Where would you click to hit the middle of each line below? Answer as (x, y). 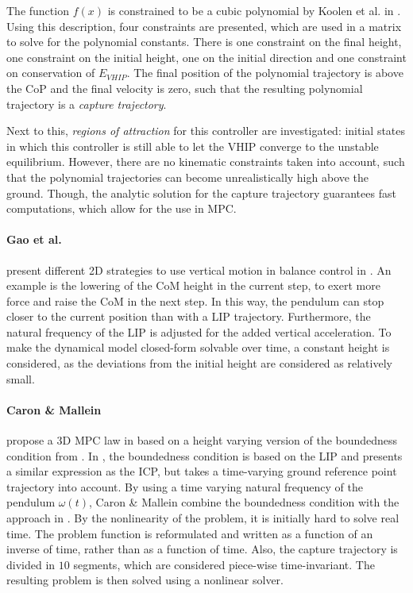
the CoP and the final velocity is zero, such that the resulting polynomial (185, 88)
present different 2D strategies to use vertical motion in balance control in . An (199, 270)
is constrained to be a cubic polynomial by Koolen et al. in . (254, 10)
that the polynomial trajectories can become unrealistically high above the (188, 177)
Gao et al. (34, 239)
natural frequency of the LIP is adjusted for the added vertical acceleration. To (199, 331)
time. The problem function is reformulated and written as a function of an (190, 533)
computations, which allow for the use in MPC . (122, 208)
